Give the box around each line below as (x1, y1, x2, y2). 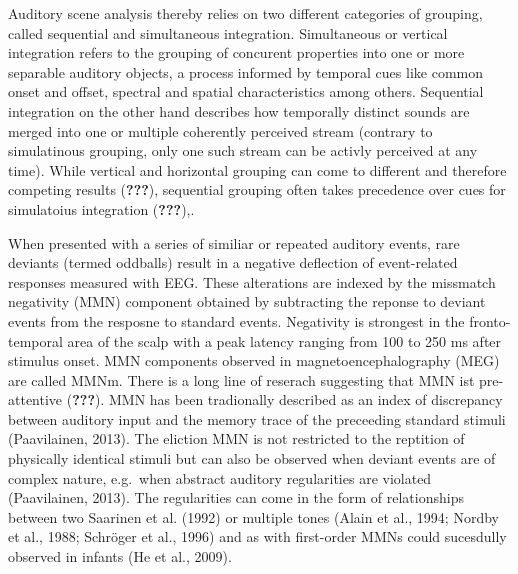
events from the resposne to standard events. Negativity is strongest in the (8, 310, 465, 331)
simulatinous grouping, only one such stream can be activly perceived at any (8, 140, 478, 161)
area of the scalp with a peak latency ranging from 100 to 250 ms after (67, 330, 502, 351)
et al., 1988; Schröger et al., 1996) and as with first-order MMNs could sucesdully (8, 526, 507, 547)
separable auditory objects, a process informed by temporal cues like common (8, 61, 484, 82)
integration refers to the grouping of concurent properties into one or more (8, 42, 465, 63)
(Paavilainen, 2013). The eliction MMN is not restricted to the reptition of (8, 428, 465, 449)
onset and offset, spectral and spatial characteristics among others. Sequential (8, 81, 484, 102)
